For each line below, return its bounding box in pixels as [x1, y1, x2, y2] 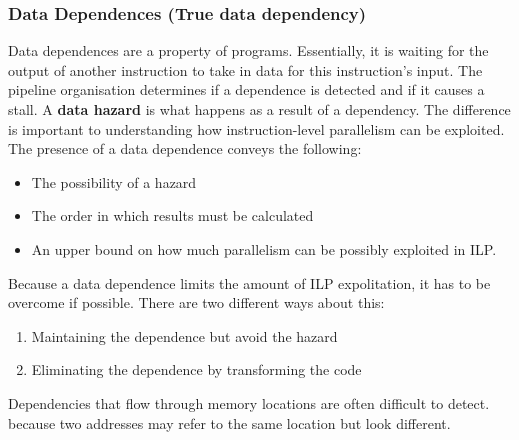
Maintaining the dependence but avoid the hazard [31, 325, 338, 346]
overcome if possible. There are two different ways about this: [8, 292, 385, 313]
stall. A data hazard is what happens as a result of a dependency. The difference [8, 99, 511, 119]
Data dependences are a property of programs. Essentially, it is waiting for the [8, 40, 489, 61]
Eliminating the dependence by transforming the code [31, 359, 362, 380]
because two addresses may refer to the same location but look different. [8, 412, 451, 433]
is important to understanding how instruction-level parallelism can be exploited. [8, 118, 505, 139]
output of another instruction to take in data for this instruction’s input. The [8, 59, 483, 80]
